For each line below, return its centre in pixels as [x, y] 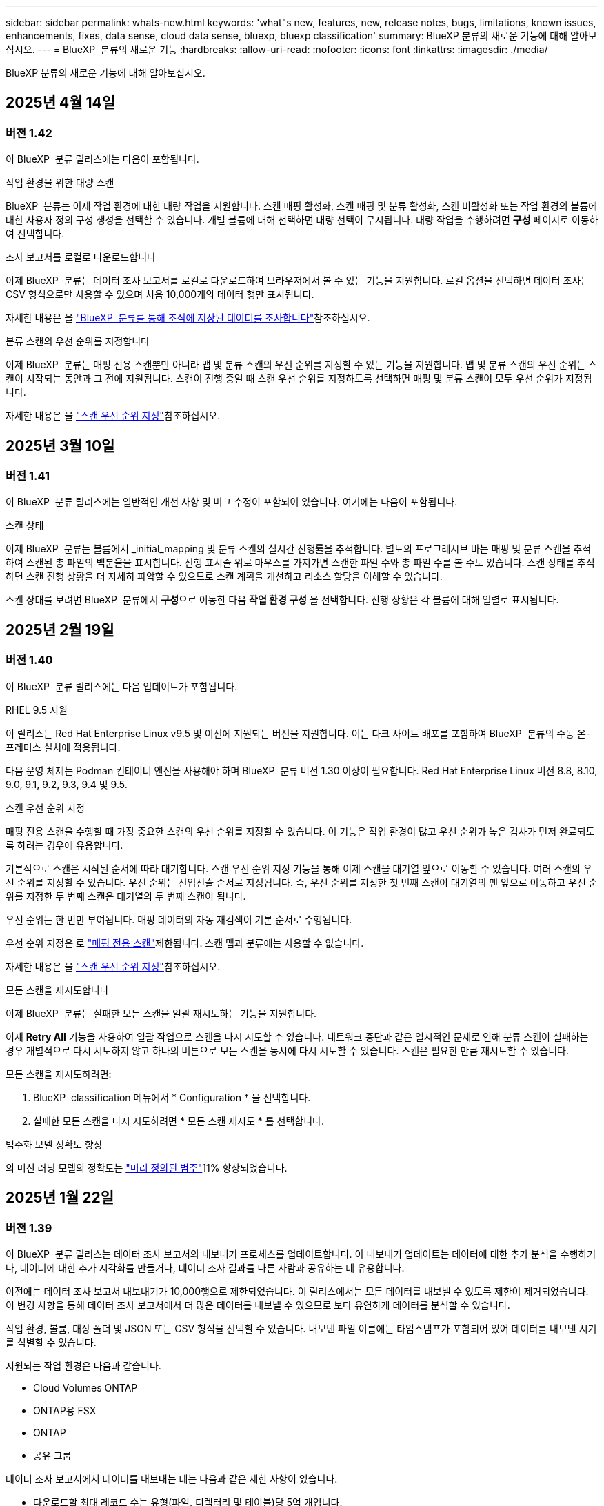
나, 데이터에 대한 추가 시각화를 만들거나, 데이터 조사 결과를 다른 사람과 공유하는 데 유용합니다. [205, 1267]
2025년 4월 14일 [61, 103]
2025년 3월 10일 [60, 445]
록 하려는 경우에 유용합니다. [64, 845]
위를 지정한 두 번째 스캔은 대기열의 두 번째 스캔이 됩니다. [126, 896]
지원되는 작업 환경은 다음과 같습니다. [83, 1365]
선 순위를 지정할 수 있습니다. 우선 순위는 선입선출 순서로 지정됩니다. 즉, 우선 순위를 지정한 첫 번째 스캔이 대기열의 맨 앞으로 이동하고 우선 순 [302, 882]
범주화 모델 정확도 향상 [54, 1144]
